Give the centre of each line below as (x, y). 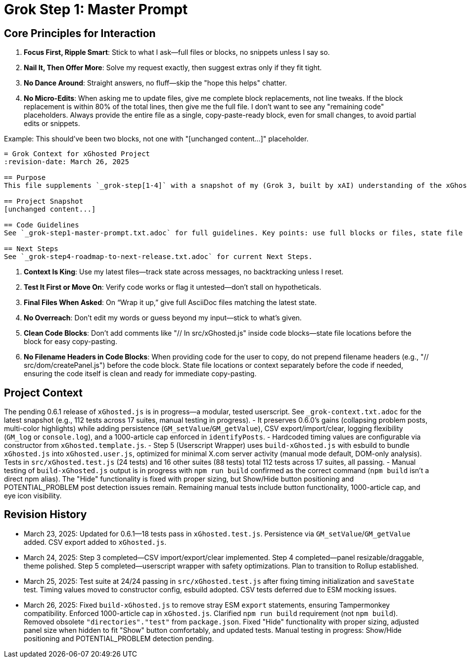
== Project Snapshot (44, 201)
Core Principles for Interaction (80, 33)
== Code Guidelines (42, 225)
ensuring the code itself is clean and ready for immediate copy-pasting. (140, 374)
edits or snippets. (52, 124)
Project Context (43, 393)
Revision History (46, 515)
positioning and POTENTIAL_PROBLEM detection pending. (119, 638)
